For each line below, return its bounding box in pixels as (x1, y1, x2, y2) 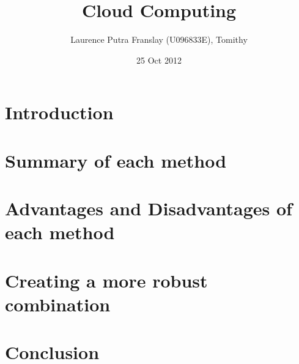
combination (5, 291, 111, 316)
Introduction (5, 100, 114, 125)
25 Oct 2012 (136, 53, 182, 66)
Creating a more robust (5, 267, 208, 292)
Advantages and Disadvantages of (5, 196, 292, 221)
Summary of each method (5, 147, 227, 173)
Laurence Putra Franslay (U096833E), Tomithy (70, 33, 248, 46)
